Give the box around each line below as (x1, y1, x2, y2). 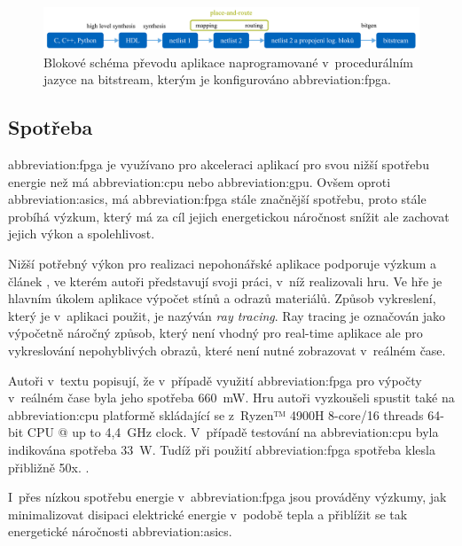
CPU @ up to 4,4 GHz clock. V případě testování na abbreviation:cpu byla (27, 423, 439, 441)
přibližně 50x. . (8, 457, 90, 476)
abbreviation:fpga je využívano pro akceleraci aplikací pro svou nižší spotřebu (8, 155, 429, 174)
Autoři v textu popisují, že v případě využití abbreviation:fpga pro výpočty (8, 370, 422, 389)
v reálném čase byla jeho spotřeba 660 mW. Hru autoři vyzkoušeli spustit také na (8, 388, 455, 407)
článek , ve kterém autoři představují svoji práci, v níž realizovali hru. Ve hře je (8, 271, 442, 290)
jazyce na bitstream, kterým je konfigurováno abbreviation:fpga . (43, 70, 391, 89)
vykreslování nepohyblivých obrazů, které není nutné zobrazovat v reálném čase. (8, 340, 446, 359)
